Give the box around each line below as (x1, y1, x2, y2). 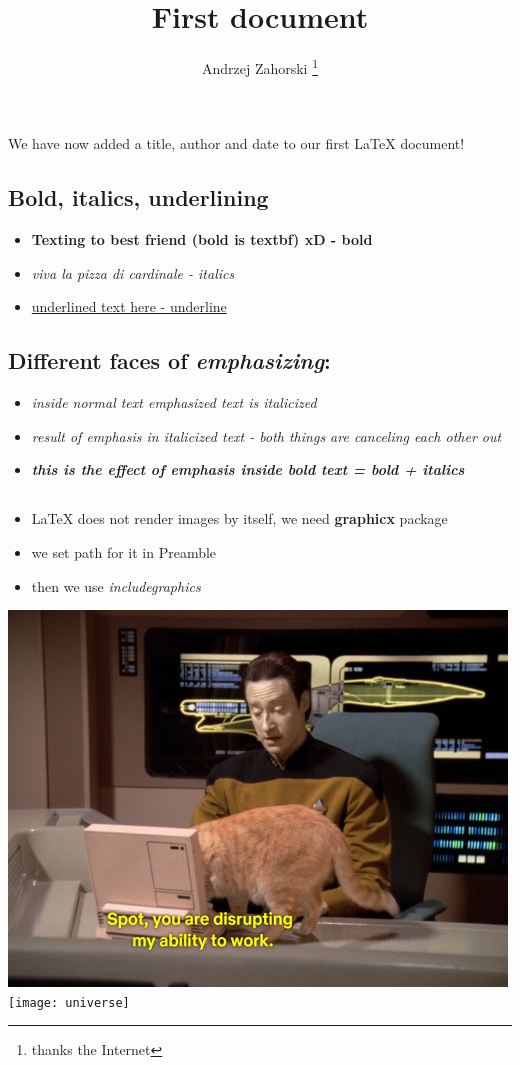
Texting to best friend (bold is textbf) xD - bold (31, 229, 373, 250)
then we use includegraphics (31, 575, 201, 596)
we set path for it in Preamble (31, 541, 217, 562)
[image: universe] (8, 995, 130, 1010)
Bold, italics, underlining (8, 182, 269, 213)
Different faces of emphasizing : (8, 345, 331, 376)
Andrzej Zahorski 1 (201, 55, 319, 78)
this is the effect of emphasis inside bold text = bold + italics (31, 459, 465, 480)
